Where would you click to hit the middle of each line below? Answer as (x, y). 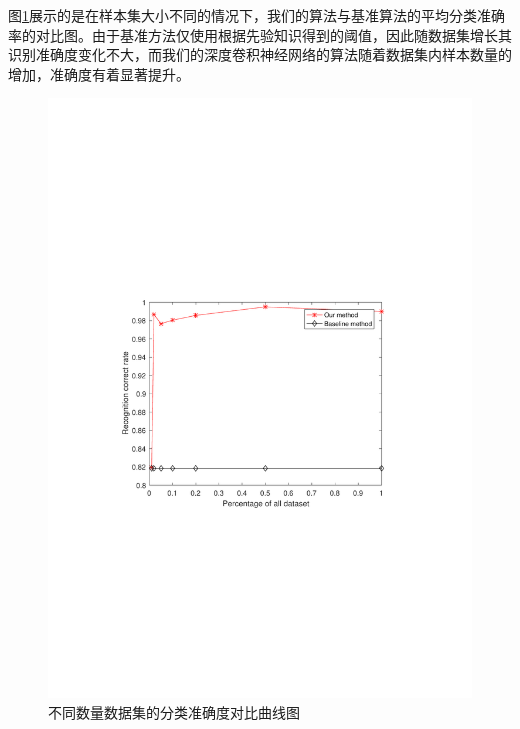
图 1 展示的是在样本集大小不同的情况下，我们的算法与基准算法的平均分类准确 (256, 15)
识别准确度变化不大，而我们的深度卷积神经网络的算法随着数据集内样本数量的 (260, 54)
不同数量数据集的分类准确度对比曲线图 (174, 711)
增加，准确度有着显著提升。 (99, 73)
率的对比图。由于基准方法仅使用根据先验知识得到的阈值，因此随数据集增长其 (260, 34)
